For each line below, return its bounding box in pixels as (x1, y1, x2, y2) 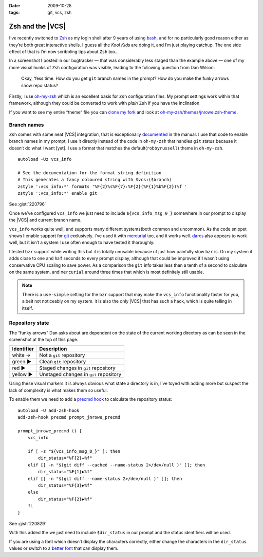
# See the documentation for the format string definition (18, 170, 162, 175)
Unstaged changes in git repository (39, 371, 122, 378)
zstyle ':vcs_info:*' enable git (18, 190, 97, 196)
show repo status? (21, 82, 58, 88)
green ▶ (12, 358, 32, 365)
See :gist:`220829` (9, 520, 47, 526)
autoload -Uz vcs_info (18, 156, 72, 162)
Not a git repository (39, 352, 85, 359)
